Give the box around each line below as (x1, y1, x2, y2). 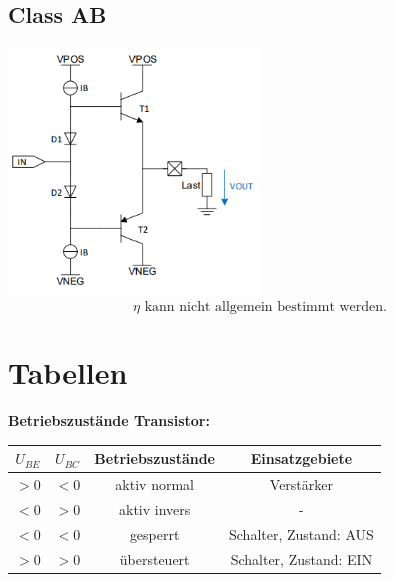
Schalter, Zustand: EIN (230, 548, 373, 569)
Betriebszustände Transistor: (8, 410, 210, 431)
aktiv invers (119, 498, 191, 519)
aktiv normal (115, 474, 194, 494)
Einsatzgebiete (250, 448, 353, 469)
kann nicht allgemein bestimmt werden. (144, 299, 387, 314)
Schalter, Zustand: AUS (229, 523, 374, 544)
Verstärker (269, 474, 333, 494)
